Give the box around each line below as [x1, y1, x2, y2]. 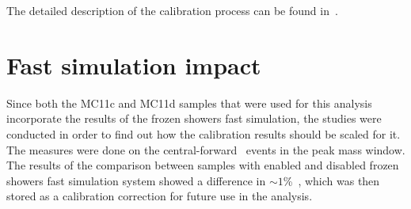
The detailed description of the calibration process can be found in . [6, 2, 338, 18]
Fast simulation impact [6, 48, 261, 81]
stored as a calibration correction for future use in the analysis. [6, 188, 313, 204]
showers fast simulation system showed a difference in [6, 172, 266, 188]
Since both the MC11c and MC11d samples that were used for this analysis [6, 94, 372, 111]
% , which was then [283, 172, 380, 188]
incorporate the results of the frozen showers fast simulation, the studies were [6, 110, 382, 127]
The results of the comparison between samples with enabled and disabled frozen [6, 157, 399, 173]
